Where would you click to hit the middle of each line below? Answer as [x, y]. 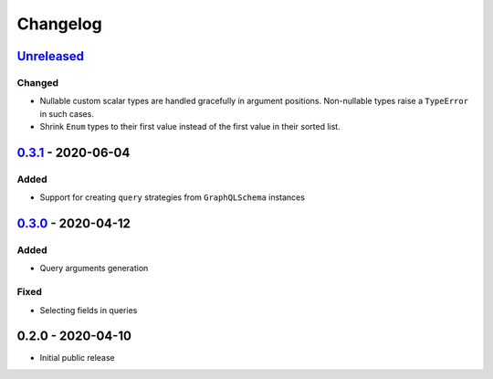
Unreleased [51, 56]
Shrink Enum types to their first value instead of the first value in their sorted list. [190, 127]
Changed [38, 82]
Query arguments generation [94, 268]
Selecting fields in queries [89, 310]
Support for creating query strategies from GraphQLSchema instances [173, 197]
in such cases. [67, 113]
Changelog [59, 24]
